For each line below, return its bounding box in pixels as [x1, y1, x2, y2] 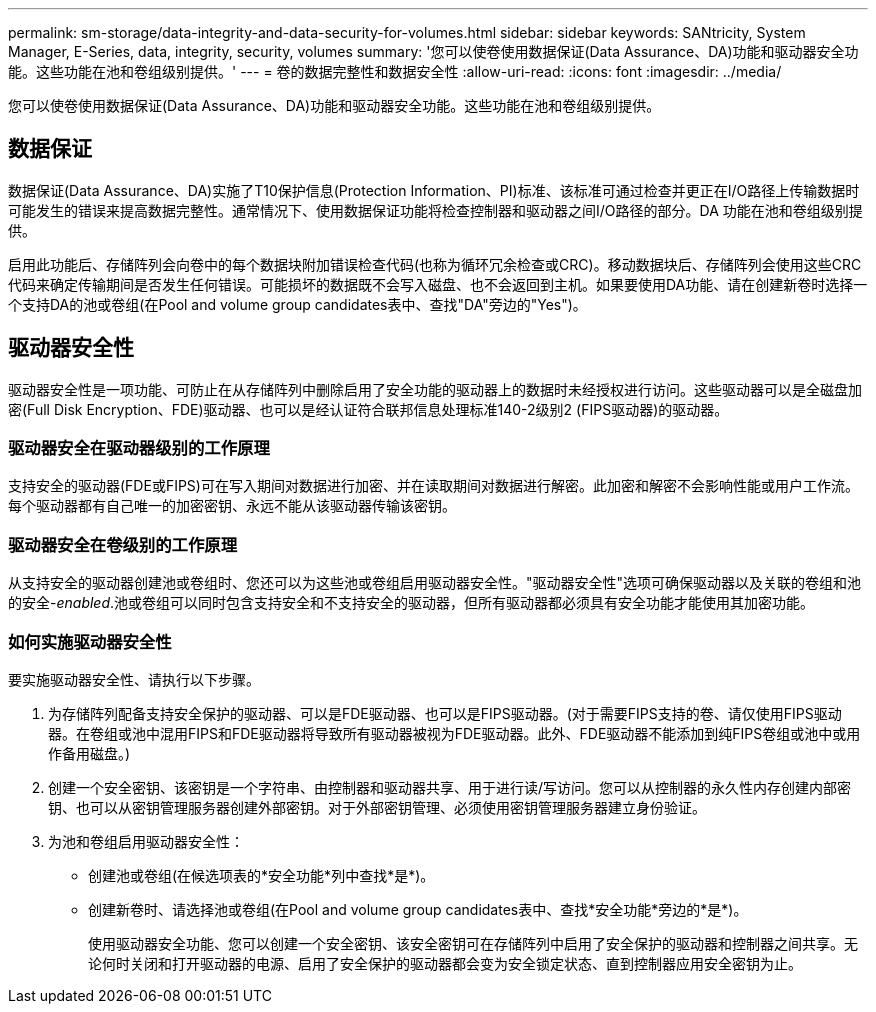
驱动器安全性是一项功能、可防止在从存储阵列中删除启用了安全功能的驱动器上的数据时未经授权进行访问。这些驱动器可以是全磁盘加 [8, 380, 862, 398]
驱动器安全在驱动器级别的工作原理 [8, 438, 270, 459]
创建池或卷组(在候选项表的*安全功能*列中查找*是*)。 [88, 866, 435, 884]
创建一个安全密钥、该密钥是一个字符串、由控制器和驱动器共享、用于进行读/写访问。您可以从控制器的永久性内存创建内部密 [48, 778, 852, 796]
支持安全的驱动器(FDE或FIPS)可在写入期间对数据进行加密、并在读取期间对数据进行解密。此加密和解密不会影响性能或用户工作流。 [8, 477, 859, 495]
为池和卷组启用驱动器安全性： [48, 832, 244, 850]
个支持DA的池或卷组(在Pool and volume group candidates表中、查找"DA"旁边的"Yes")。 [8, 295, 587, 313]
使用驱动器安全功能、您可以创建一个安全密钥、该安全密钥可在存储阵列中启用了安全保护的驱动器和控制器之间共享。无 [88, 934, 858, 952]
